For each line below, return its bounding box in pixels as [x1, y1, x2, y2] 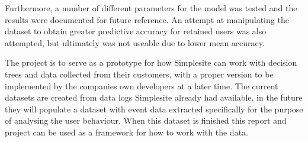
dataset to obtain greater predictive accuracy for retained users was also [5, 25, 267, 37]
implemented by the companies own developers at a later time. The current [5, 79, 278, 92]
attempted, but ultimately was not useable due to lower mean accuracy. [5, 36, 265, 49]
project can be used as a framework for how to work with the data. [5, 125, 248, 138]
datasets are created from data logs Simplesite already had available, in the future [5, 91, 303, 104]
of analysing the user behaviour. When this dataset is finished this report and [5, 114, 287, 127]
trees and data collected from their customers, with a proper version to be [5, 67, 274, 80]
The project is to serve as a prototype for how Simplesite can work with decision [5, 56, 297, 69]
